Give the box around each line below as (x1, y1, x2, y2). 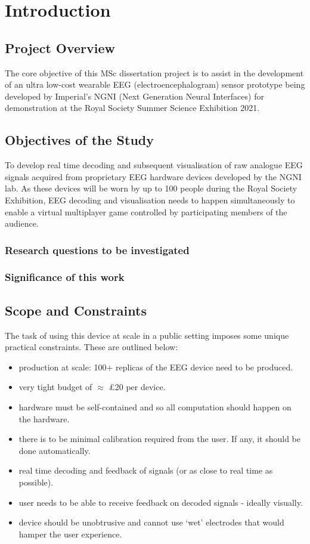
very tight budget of (18, 381, 92, 393)
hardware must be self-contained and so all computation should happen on (18, 400, 292, 413)
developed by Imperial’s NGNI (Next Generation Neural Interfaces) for (5, 89, 264, 102)
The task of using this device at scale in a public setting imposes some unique (5, 329, 289, 341)
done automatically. (18, 444, 91, 456)
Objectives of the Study (5, 131, 154, 149)
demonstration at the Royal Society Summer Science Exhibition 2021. (5, 101, 260, 114)
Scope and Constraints (5, 301, 147, 319)
